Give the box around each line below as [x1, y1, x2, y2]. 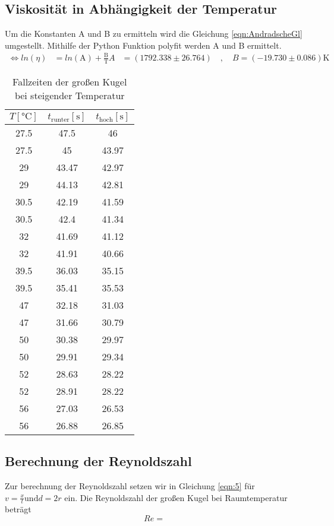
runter [51, 116, 70, 123]
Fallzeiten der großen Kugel [12, 74, 127, 88]
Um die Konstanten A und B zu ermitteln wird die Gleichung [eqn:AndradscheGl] [5, 27, 303, 40]
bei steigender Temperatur [14, 88, 125, 102]
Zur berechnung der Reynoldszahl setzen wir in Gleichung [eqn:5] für [5, 479, 255, 492]
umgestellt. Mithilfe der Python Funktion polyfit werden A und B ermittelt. [5, 39, 282, 51]
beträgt [5, 503, 31, 515]
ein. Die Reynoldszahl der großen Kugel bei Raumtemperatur [64, 491, 288, 503]
